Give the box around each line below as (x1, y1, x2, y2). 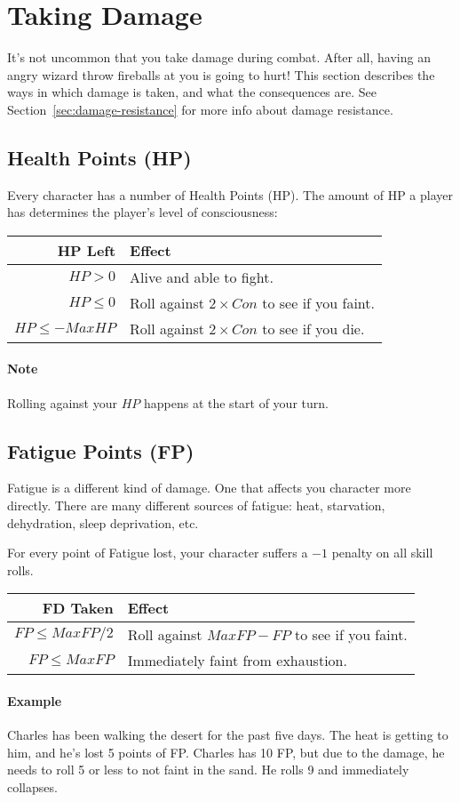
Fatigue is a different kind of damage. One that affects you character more (7, 478, 411, 497)
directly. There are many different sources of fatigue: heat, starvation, (7, 496, 385, 515)
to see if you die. (262, 317, 365, 339)
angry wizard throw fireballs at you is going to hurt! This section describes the (7, 65, 435, 84)
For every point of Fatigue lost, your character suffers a (7, 543, 308, 562)
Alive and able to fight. (130, 266, 274, 287)
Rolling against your (7, 393, 117, 412)
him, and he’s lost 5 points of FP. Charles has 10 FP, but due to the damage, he (7, 742, 445, 761)
